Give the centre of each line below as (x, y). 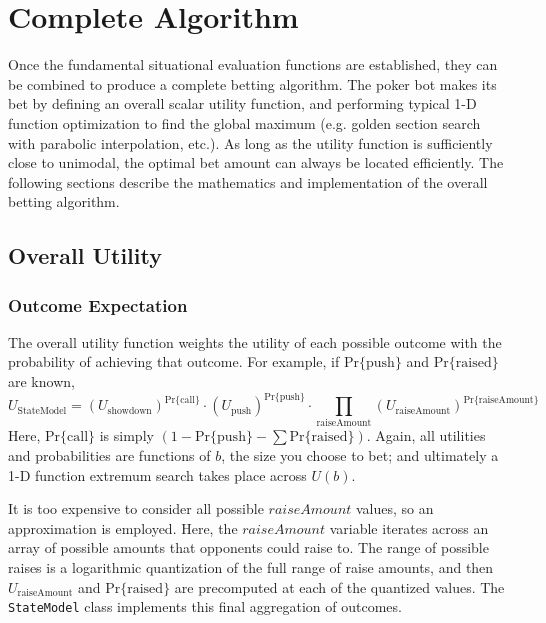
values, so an (395, 508)
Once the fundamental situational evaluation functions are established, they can (253, 64)
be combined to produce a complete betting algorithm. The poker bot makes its (252, 83)
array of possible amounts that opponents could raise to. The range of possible (248, 547)
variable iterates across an (409, 527)
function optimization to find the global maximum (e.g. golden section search (244, 122)
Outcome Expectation (98, 304)
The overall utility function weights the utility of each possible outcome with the (255, 341)
